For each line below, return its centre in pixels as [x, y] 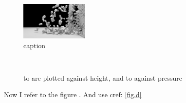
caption [35, 45]
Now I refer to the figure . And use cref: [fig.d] [73, 94]
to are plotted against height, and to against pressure [103, 78]
